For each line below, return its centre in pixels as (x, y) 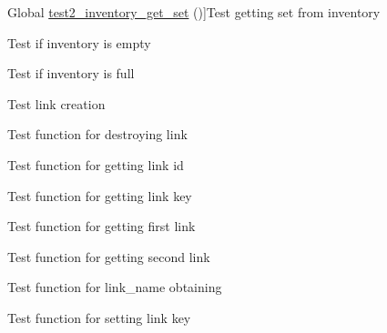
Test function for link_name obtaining (115, 287)
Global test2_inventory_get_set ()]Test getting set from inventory (194, 12)
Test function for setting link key (99, 317)
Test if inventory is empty (79, 42)
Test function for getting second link (109, 256)
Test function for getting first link (102, 226)
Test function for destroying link (97, 134)
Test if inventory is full (71, 73)
